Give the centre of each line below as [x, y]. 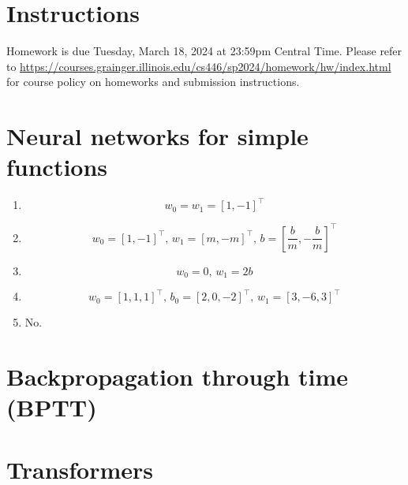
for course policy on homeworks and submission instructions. [153, 82]
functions [57, 167]
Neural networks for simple [157, 136]
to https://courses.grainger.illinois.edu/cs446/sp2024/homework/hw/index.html [199, 66]
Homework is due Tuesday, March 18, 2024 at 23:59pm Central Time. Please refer [204, 51]
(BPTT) [52, 407]
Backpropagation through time [178, 376]
